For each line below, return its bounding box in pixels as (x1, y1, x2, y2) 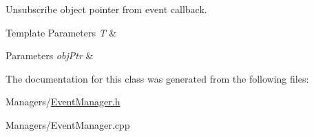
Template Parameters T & (6, 25, 117, 39)
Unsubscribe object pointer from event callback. (6, 2, 207, 16)
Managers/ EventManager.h (6, 94, 121, 109)
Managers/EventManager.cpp (6, 117, 130, 131)
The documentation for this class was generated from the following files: (6, 71, 309, 85)
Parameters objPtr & (6, 48, 94, 63)
